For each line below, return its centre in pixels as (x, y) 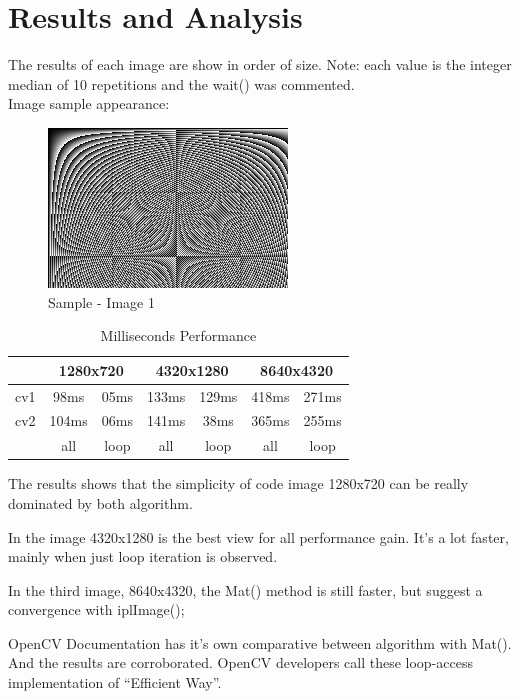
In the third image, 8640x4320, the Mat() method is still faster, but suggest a (245, 589)
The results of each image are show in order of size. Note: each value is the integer (260, 64)
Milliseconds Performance (178, 335)
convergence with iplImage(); (96, 609)
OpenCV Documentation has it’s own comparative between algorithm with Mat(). (260, 642)
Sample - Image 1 (101, 301)
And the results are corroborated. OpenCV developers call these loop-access (240, 662)
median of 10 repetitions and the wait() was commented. (181, 83)
